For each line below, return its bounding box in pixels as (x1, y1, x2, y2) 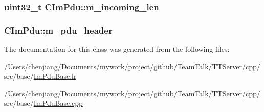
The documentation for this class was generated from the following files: (4, 44, 230, 54)
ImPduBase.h (33, 71, 76, 81)
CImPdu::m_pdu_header (4, 23, 113, 36)
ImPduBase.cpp (33, 98, 83, 108)
